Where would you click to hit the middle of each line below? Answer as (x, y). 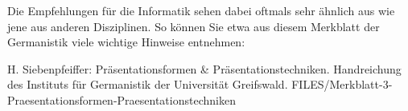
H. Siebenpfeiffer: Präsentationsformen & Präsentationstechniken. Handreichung (204, 68)
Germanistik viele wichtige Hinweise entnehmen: (126, 42)
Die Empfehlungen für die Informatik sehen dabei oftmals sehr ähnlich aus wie (201, 10)
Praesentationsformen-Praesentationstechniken (122, 99)
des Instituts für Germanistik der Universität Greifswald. (148, 84)
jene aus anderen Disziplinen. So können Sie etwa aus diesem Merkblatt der (194, 26)
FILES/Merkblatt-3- (342, 84)
